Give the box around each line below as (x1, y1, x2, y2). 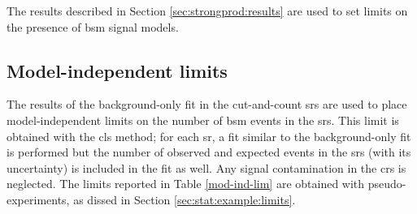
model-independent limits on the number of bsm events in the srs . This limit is (7, 111, 399, 128)
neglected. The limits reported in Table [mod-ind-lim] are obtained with (7, 175, 365, 192)
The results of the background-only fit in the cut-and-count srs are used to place (7, 96, 407, 113)
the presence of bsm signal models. (7, 18, 179, 35)
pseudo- (367, 175, 406, 192)
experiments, (7, 190, 70, 208)
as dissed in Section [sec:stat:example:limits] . (73, 190, 296, 208)
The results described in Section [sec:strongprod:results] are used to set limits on (7, 2, 408, 19)
